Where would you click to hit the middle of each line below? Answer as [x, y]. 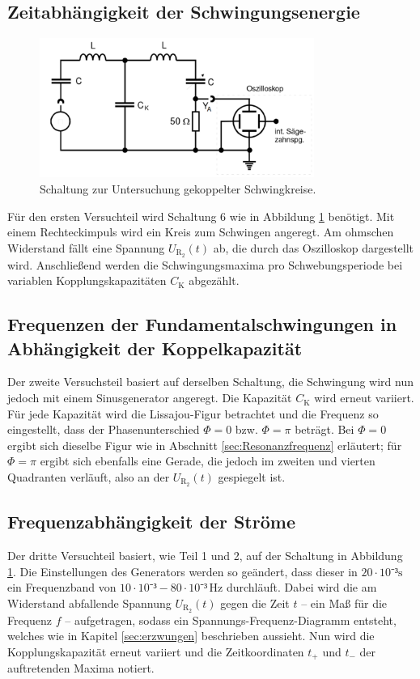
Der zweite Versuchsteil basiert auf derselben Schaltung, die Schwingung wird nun [210, 382]
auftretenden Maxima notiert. [81, 668]
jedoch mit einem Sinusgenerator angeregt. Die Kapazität [150, 398]
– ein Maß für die [344, 603]
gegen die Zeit [255, 603]
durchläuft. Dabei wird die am [301, 587]
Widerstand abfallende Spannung [89, 603]
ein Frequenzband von [62, 587]
